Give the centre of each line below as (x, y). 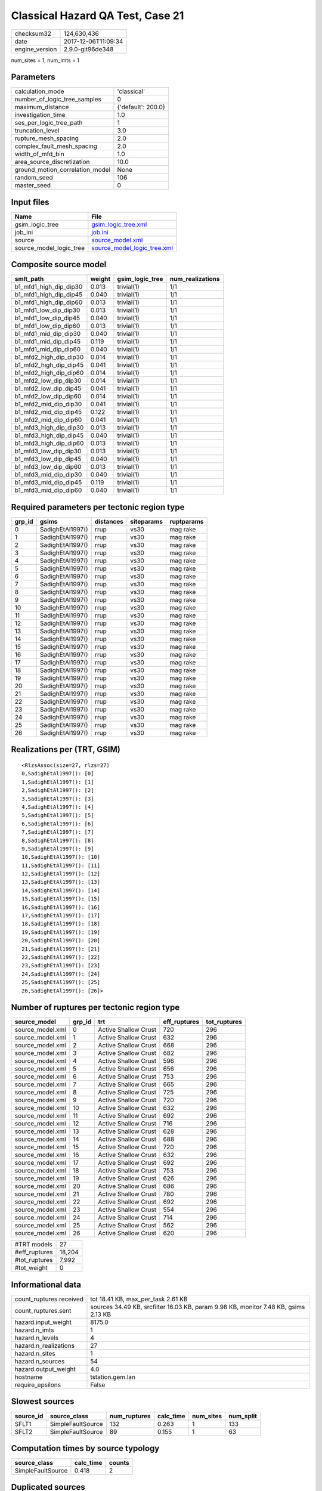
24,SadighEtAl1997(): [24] (61, 974)
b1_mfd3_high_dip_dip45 (49, 435)
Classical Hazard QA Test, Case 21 (97, 16)
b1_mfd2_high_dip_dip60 (49, 373)
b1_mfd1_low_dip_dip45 (47, 318)
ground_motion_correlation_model (63, 170)
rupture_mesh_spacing (47, 138)
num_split (243, 1416)
